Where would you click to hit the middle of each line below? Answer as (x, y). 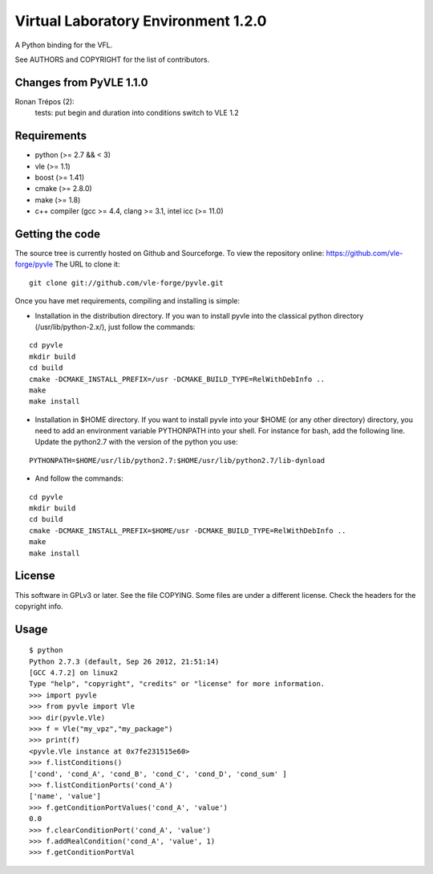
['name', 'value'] (65, 796)
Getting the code (57, 234)
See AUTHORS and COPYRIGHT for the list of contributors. (112, 59)
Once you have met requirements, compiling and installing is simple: (127, 301)
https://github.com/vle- (364, 253)
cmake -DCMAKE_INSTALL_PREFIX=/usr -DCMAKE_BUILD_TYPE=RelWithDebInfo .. (177, 379)
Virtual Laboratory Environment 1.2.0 (141, 21)
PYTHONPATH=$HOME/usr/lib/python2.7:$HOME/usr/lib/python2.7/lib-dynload (177, 460)
